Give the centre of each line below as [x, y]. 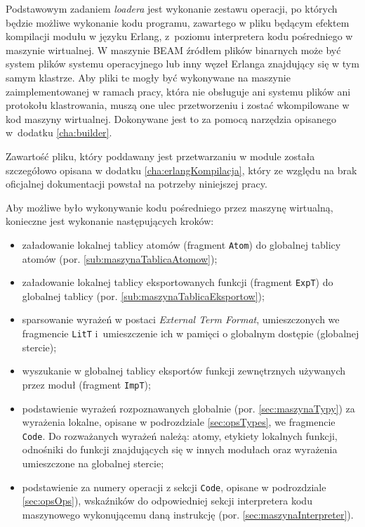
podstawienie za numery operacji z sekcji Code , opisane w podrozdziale [174, 487]
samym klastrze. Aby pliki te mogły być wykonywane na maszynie [148, 77]
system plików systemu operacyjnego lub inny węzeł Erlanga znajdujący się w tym [182, 64]
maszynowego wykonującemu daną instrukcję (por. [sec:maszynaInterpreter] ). [188, 514]
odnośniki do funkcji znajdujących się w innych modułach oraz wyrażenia [180, 449]
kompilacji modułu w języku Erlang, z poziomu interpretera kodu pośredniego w [179, 36]
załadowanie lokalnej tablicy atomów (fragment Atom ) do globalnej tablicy [181, 244]
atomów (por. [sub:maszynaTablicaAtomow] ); [120, 258]
